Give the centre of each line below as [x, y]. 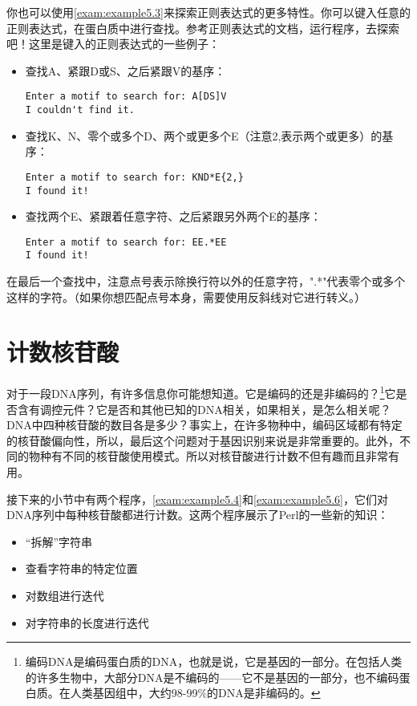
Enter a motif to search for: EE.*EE [126, 242]
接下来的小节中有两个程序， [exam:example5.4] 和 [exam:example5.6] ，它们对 [197, 499]
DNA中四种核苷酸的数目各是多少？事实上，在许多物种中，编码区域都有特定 [204, 425]
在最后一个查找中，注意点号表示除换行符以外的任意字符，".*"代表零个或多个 [206, 281]
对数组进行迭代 [65, 595]
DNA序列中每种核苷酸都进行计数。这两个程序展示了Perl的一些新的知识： [198, 515]
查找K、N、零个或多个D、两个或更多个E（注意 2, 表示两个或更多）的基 [209, 135]
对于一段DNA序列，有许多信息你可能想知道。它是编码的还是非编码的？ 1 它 [201, 392]
